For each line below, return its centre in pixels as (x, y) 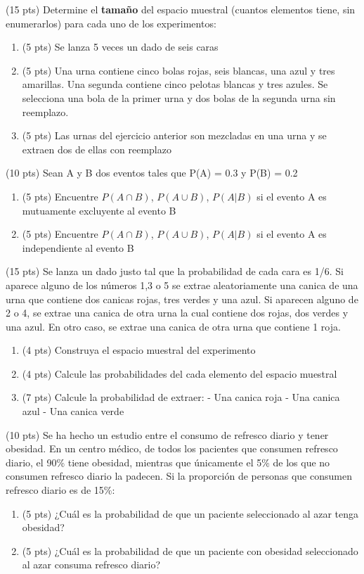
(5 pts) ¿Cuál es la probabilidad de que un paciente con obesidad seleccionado (190, 550)
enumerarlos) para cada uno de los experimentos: (111, 23)
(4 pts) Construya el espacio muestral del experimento (139, 350)
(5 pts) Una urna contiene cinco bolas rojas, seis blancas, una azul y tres (178, 70)
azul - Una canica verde (73, 411)
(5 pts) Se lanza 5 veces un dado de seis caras (120, 47)
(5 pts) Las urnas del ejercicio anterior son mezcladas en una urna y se (174, 135)
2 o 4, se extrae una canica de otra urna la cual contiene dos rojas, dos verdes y (177, 313)
